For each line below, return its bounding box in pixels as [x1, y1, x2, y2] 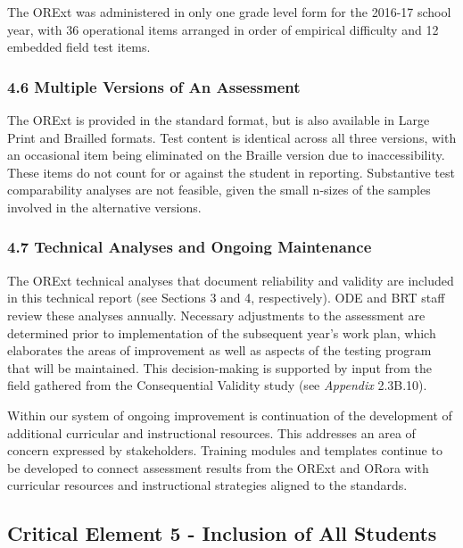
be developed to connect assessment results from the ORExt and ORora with [7, 458, 429, 477]
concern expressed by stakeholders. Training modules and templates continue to [7, 441, 442, 460]
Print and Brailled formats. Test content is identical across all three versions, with [7, 128, 457, 146]
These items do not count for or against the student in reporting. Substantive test [7, 162, 455, 181]
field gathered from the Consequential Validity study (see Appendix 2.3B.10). [7, 376, 427, 394]
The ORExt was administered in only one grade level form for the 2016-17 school [7, 3, 451, 21]
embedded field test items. [7, 37, 151, 56]
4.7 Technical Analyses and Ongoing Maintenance [7, 236, 372, 258]
